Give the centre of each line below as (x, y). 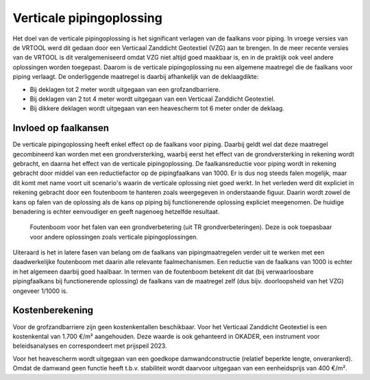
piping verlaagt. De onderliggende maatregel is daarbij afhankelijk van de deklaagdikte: (136, 77)
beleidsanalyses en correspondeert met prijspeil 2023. (90, 346)
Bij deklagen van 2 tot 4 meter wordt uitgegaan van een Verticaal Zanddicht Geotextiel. (152, 99)
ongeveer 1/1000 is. (40, 291)
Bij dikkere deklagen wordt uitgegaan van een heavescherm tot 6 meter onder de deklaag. (157, 108)
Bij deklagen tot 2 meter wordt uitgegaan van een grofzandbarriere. (125, 89)
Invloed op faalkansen (61, 128)
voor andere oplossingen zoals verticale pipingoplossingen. (114, 237)
